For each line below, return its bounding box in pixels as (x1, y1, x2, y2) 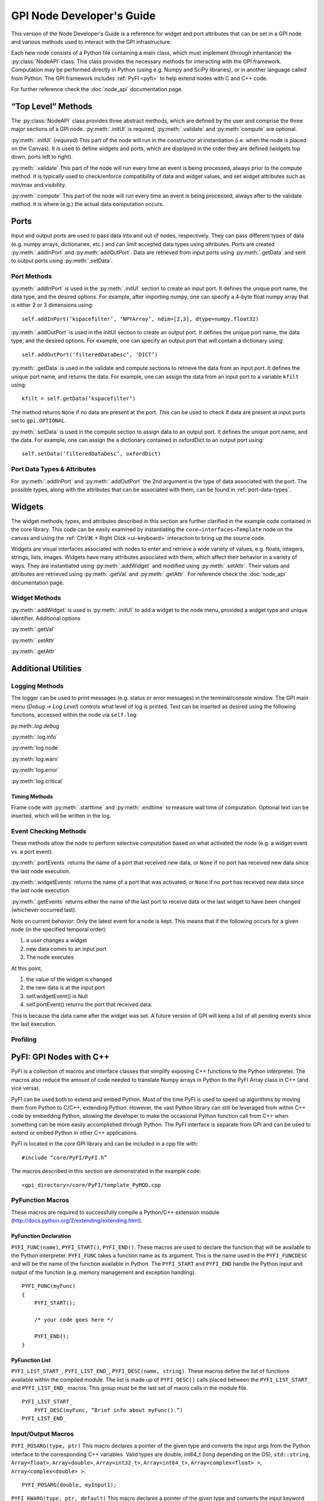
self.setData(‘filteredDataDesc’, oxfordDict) (22, 450, 161, 458)
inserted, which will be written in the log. (11, 812, 112, 820)
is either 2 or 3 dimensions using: (11, 301, 94, 309)
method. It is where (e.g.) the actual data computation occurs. (11, 201, 164, 208)
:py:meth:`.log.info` (11, 733, 58, 740)
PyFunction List (11, 1356, 51, 1364)
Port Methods (11, 272, 52, 280)
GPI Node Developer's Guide (11, 9, 156, 22)
